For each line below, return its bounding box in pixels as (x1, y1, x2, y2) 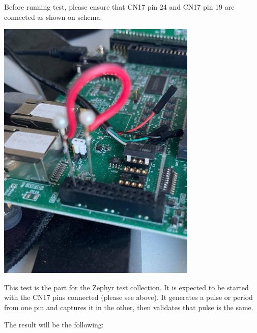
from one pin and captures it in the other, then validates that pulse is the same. (4, 301, 253, 312)
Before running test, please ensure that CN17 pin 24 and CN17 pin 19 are (4, 2, 235, 12)
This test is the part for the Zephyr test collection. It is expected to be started (4, 282, 249, 292)
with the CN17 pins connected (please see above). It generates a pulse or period (4, 292, 253, 302)
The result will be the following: (4, 319, 104, 329)
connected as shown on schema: (4, 11, 102, 22)
